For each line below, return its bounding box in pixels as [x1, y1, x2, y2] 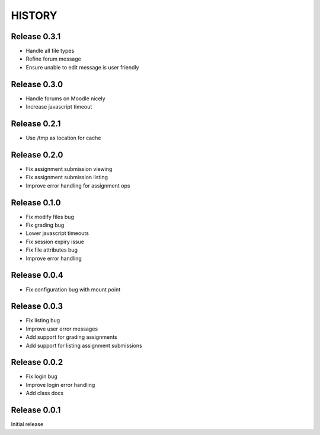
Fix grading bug [25, 221, 65, 228]
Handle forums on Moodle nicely [25, 95, 106, 102]
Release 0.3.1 [11, 31, 61, 42]
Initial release [11, 421, 44, 428]
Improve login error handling [25, 381, 95, 388]
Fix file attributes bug [25, 246, 78, 253]
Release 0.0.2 [11, 357, 63, 367]
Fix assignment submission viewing [25, 165, 113, 172]
